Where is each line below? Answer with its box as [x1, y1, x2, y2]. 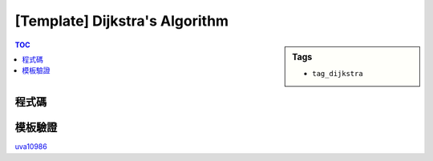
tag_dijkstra [312, 69, 364, 78]
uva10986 [14, 142, 47, 151]
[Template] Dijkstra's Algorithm [14, 12, 229, 30]
